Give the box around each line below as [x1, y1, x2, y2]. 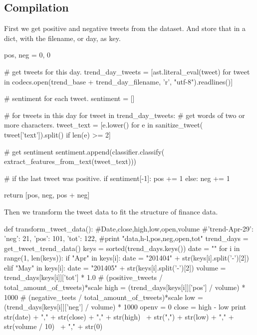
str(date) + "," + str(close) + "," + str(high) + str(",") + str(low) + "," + [4, 311, 234, 321]
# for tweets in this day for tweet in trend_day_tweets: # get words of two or [4, 109, 245, 120]
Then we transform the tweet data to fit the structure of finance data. [4, 206, 218, 216]
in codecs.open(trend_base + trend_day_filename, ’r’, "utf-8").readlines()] [4, 76, 233, 86]
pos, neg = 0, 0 [4, 49, 51, 60]
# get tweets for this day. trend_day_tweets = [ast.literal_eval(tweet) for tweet [4, 66, 250, 76]
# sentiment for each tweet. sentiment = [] [4, 93, 135, 103]
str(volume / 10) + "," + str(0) [4, 321, 103, 331]
